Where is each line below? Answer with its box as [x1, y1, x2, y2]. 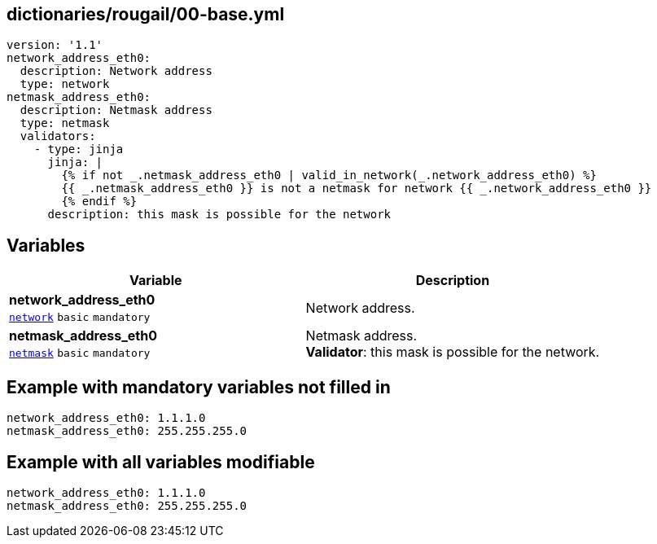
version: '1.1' [7, 38, 103, 52]
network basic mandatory [9, 311, 151, 324]
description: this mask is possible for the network [47, 208, 392, 222]
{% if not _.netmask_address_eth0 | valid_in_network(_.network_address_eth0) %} [61, 169, 597, 182]
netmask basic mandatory [9, 347, 151, 360]
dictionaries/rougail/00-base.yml [7, 4, 285, 24]
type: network [20, 77, 110, 91]
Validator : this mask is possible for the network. [305, 344, 600, 361]
